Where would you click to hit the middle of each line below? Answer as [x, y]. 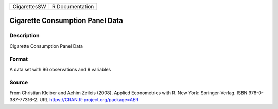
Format [19, 59]
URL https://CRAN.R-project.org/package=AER [89, 100]
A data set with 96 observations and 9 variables [60, 69]
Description [24, 36]
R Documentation [73, 6]
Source [19, 82]
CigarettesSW [29, 6]
